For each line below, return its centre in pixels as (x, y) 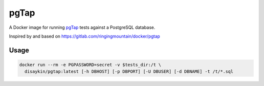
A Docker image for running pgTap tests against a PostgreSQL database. (82, 27)
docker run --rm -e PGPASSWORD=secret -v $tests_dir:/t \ (90, 64)
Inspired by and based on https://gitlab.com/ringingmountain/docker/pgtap (85, 36)
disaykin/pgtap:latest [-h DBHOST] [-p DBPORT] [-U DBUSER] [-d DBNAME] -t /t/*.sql (129, 72)
